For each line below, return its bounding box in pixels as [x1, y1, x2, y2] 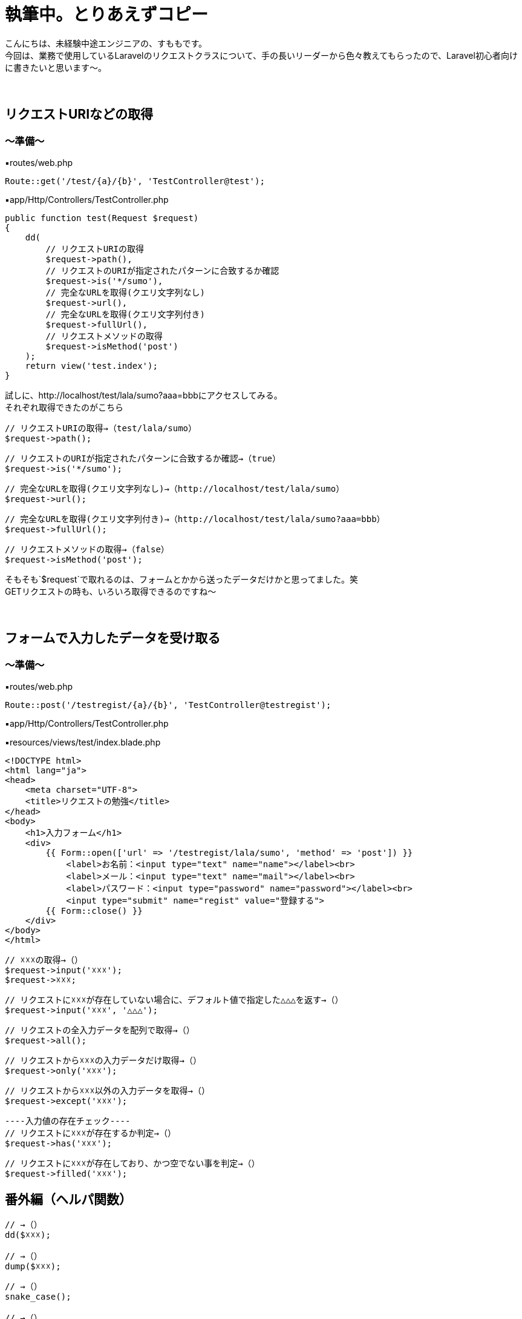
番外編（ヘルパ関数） [5, 1191, 132, 1207]
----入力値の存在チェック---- [5, 1116, 131, 1126]
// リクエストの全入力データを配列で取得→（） [5, 1025, 195, 1036]
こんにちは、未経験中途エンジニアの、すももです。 [5, 38, 207, 48]
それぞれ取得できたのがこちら [5, 402, 123, 412]
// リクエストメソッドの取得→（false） [5, 544, 169, 554]
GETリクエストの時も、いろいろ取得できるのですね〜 [5, 586, 217, 597]
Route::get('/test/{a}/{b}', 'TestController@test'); [5, 176, 265, 186]
